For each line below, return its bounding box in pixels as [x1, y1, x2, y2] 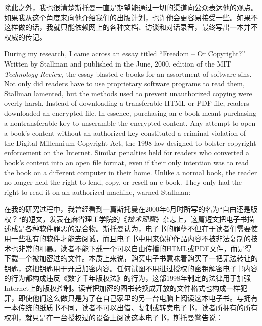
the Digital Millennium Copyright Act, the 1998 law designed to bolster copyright [4, 137, 256, 148]
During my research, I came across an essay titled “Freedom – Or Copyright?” [4, 48, 245, 59]
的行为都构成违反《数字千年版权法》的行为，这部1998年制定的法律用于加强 [4, 273, 251, 283]
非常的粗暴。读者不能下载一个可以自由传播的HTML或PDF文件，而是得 [18, 243, 252, 253]
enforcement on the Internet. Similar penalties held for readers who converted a [4, 147, 249, 158]
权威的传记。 [4, 31, 46, 42]
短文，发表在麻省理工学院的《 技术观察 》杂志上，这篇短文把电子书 [28, 213, 247, 224]
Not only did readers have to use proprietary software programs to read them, [4, 78, 245, 89]
